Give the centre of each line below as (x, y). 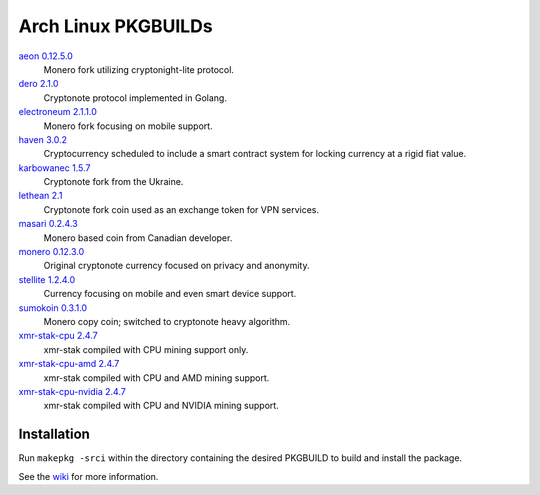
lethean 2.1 (40, 196)
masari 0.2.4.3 (48, 224)
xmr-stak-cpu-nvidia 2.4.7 (72, 391)
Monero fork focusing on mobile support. (128, 126)
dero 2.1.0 (38, 84)
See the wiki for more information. (88, 476)
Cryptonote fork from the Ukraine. (113, 182)
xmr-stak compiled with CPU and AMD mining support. (156, 377)
